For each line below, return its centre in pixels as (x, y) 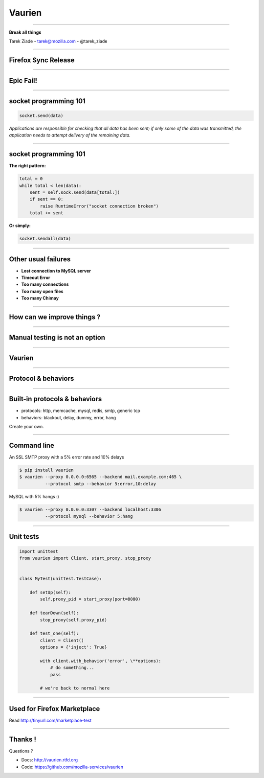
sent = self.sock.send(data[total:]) (75, 193)
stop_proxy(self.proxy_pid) (74, 620)
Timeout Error (36, 278)
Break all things (25, 32)
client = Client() (62, 640)
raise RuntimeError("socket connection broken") (99, 206)
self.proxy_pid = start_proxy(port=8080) (90, 599)
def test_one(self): (54, 633)
